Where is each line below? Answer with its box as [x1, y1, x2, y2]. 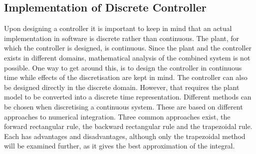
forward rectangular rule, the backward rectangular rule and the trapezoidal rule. [4, 121, 253, 131]
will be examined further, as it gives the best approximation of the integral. [4, 140, 235, 151]
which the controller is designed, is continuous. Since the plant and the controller [4, 42, 252, 53]
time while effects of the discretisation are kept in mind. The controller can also [4, 72, 248, 82]
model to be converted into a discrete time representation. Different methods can [4, 91, 252, 102]
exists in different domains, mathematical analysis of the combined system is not [4, 52, 251, 62]
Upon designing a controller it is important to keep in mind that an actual [4, 23, 232, 33]
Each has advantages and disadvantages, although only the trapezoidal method [4, 130, 246, 141]
